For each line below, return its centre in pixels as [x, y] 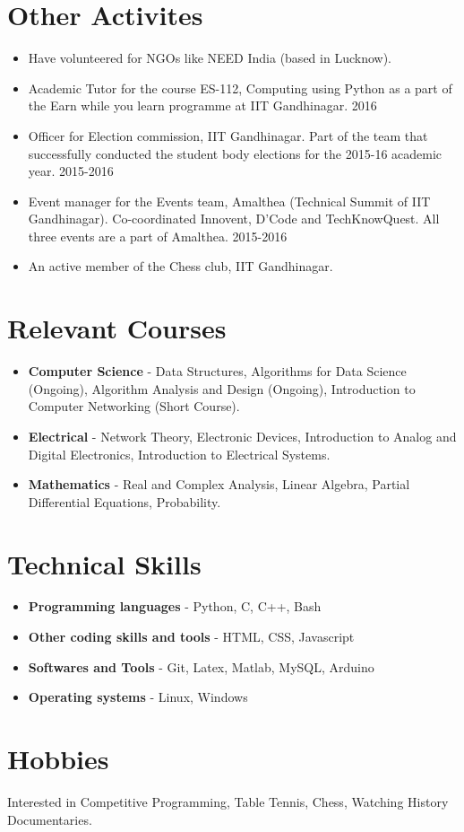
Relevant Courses [117, 328]
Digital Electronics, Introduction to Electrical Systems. [179, 454]
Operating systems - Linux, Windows [138, 697]
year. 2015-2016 [71, 171]
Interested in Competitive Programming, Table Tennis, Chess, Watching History [228, 801]
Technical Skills [104, 563]
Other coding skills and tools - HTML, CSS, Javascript [191, 637]
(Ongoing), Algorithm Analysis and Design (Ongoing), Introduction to [222, 388]
